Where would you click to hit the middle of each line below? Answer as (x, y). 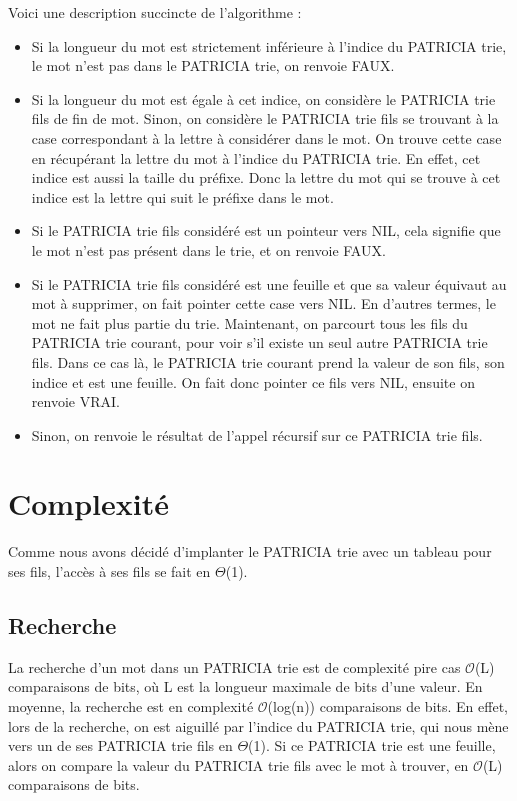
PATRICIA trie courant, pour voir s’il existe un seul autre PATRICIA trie (259, 342)
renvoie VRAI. (75, 401)
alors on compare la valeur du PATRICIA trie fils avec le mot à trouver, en (238, 764)
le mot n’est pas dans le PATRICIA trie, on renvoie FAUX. (213, 65)
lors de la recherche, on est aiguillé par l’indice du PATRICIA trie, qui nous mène (258, 725)
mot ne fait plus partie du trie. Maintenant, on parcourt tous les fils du (249, 322)
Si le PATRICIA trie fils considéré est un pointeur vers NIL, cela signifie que (266, 230)
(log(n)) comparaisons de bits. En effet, (387, 705)
